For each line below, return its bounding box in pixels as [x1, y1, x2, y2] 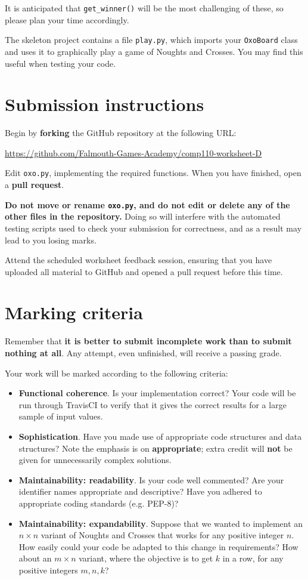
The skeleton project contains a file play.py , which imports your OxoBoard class [5, 33, 298, 46]
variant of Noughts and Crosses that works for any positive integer [41, 529, 284, 541]
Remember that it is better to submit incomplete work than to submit [5, 335, 292, 347]
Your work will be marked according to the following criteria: [5, 366, 228, 379]
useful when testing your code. [5, 57, 116, 69]
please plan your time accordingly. [5, 13, 129, 26]
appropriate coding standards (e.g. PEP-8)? [18, 496, 179, 509]
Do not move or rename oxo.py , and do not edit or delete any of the [5, 198, 290, 211]
